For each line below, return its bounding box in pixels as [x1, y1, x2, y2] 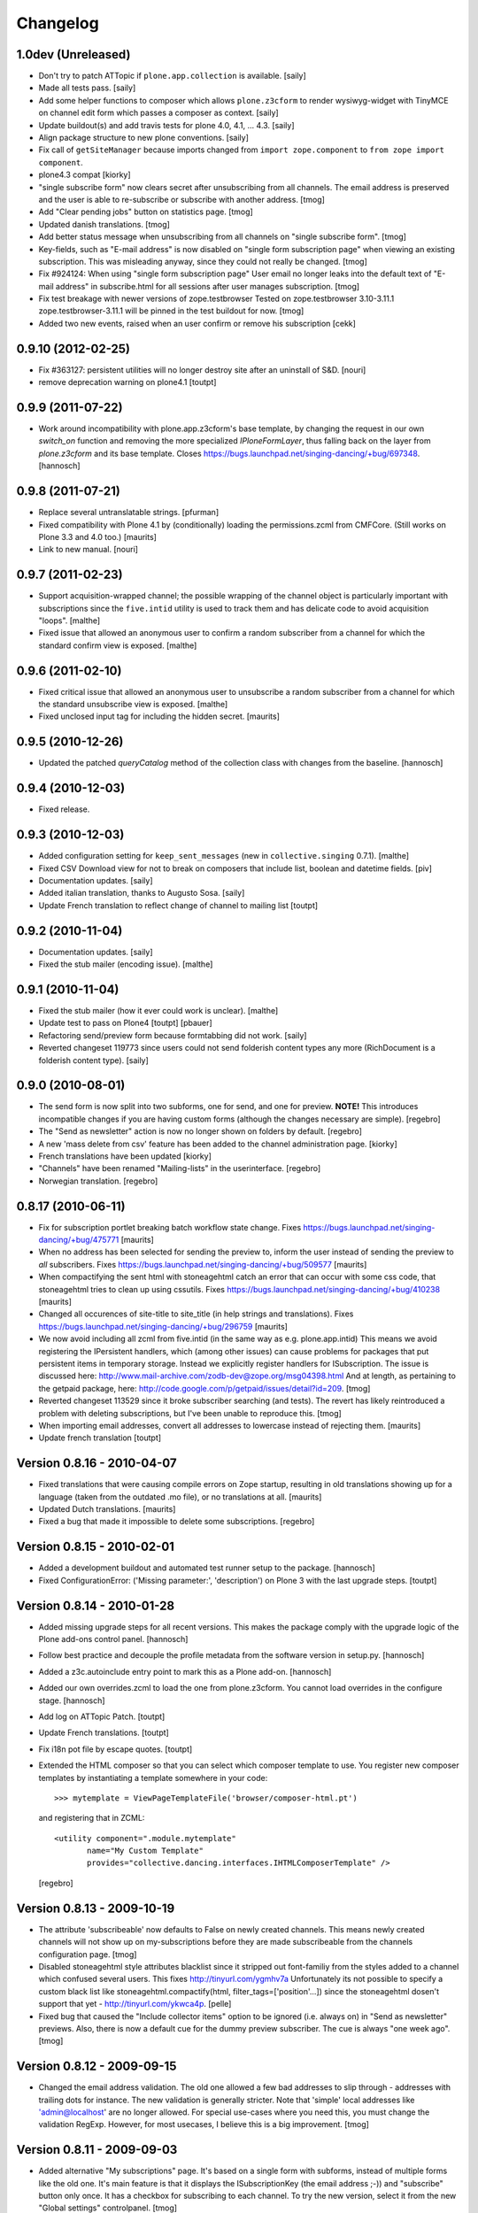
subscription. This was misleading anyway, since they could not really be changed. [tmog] [38, 256, 367, 266]
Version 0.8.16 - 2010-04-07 [16, 1456, 177, 1471]
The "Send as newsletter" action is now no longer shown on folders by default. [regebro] [38, 1126, 363, 1137]
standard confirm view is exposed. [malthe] [38, 640, 197, 651]
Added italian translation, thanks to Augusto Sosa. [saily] [38, 888, 245, 898]
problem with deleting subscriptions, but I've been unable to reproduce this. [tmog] [38, 1407, 343, 1418]
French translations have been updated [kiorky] [38, 1151, 212, 1161]
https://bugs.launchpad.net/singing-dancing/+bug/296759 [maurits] [38, 1321, 288, 1331]
